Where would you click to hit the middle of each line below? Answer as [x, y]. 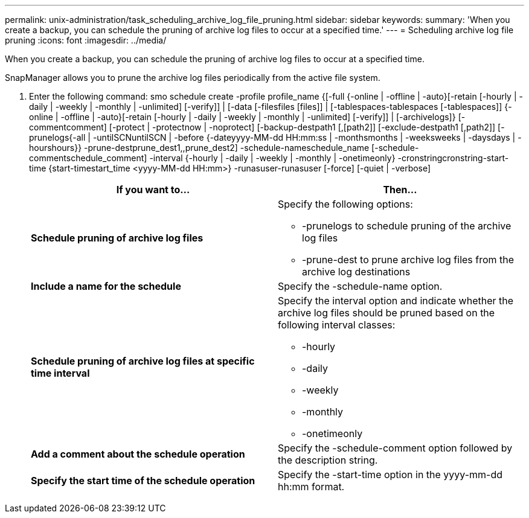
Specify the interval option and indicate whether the [396, 301]
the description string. [328, 460]
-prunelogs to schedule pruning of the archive [407, 226]
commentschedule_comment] [88, 158]
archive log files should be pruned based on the [386, 313]
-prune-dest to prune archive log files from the [408, 260]
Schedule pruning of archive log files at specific [143, 361]
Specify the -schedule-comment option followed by [395, 448]
